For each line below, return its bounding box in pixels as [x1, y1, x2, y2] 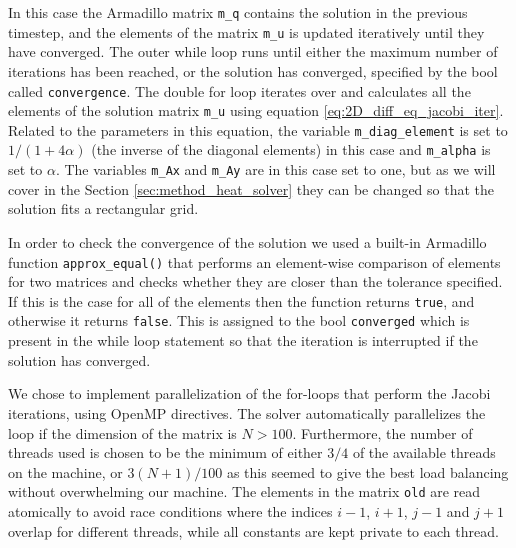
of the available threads [352, 442, 496, 463]
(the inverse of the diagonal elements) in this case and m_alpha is [91, 139, 491, 160]
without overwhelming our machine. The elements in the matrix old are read [8, 481, 481, 502]
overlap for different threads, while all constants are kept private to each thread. [8, 520, 499, 541]
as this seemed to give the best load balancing [226, 461, 509, 482]
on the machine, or [8, 461, 123, 482]
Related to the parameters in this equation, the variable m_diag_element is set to [8, 119, 508, 140]
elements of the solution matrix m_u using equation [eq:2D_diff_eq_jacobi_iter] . [8, 100, 504, 121]
